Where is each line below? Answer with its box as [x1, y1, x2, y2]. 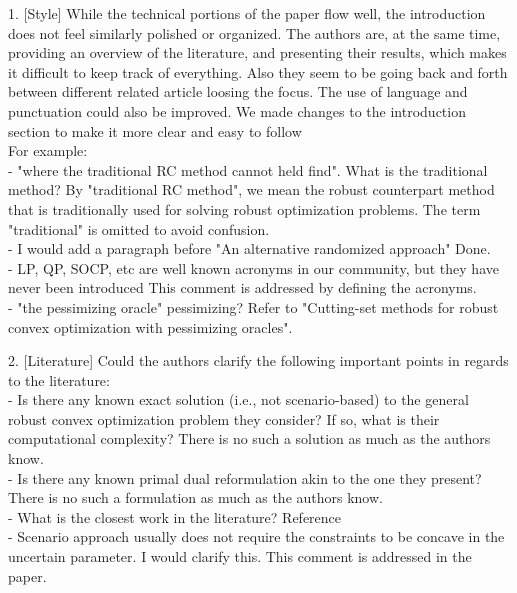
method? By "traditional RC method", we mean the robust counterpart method [8, 179, 495, 200]
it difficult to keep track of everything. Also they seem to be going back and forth [8, 61, 508, 82]
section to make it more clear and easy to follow [8, 120, 302, 141]
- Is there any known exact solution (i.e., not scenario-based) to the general [8, 389, 469, 410]
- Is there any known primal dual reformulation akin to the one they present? [8, 467, 482, 488]
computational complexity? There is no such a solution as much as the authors [8, 428, 491, 449]
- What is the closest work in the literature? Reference [8, 506, 342, 527]
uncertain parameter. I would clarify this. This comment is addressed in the [8, 546, 472, 567]
